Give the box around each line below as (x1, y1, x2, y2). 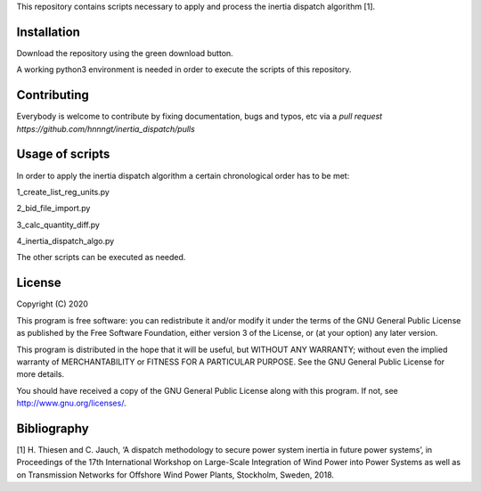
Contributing (16, 87, 89, 102)
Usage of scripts (16, 147, 110, 162)
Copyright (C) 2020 (16, 299, 89, 309)
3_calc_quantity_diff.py (16, 219, 100, 230)
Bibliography (16, 421, 89, 436)
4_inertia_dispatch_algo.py (16, 236, 115, 247)
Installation (16, 24, 80, 39)
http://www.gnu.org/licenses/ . (16, 397, 126, 409)
